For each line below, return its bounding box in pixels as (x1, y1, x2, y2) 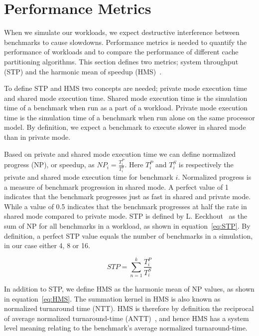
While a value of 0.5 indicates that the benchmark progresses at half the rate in (4, 201, 247, 211)
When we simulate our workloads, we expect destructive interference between (4, 27, 240, 37)
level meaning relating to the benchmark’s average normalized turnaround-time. (4, 323, 248, 333)
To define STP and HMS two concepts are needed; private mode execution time (4, 83, 247, 93)
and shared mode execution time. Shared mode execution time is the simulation (4, 92, 248, 103)
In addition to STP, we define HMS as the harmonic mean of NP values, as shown (4, 284, 255, 294)
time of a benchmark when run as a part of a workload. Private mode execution (4, 102, 248, 113)
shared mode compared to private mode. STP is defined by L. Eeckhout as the (4, 211, 248, 221)
